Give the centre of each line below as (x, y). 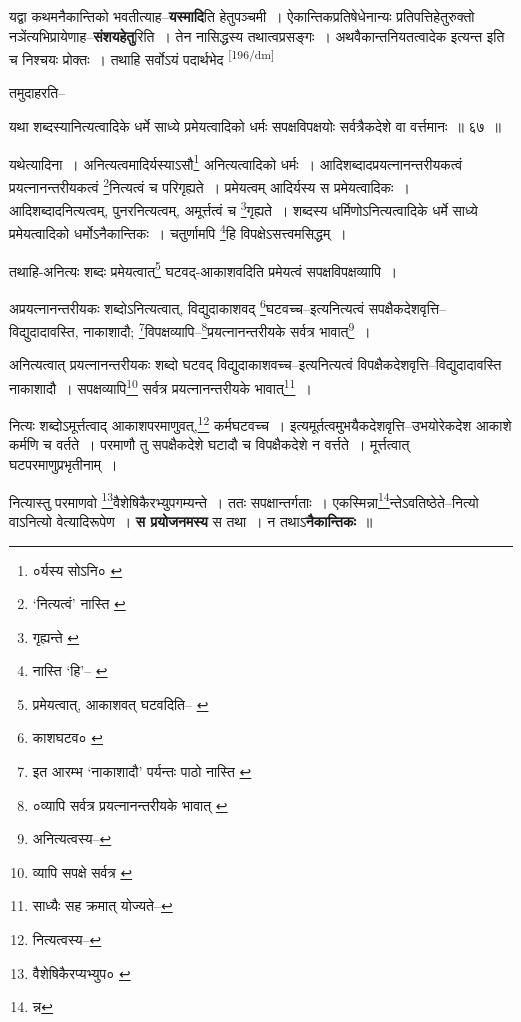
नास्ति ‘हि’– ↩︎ (70, 670)
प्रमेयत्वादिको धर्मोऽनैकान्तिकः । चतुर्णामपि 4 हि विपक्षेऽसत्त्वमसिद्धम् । (178, 232)
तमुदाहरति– (37, 92)
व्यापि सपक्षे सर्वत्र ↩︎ (82, 871)
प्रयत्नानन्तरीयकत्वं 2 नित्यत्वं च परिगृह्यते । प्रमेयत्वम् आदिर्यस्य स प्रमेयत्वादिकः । (209, 185)
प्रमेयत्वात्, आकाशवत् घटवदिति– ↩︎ (120, 703)
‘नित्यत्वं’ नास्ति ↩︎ (79, 603)
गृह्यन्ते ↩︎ (56, 636)
